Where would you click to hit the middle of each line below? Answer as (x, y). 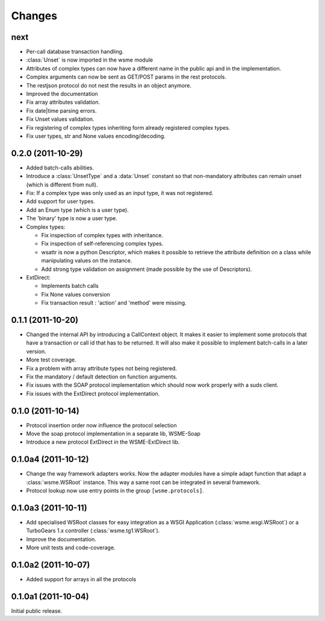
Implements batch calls (70, 286)
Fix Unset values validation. (60, 119)
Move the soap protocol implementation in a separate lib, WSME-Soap (113, 434)
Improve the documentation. (61, 539)
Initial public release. (37, 611)
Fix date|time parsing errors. (61, 110)
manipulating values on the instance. (87, 261)
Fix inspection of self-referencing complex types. (102, 244)
